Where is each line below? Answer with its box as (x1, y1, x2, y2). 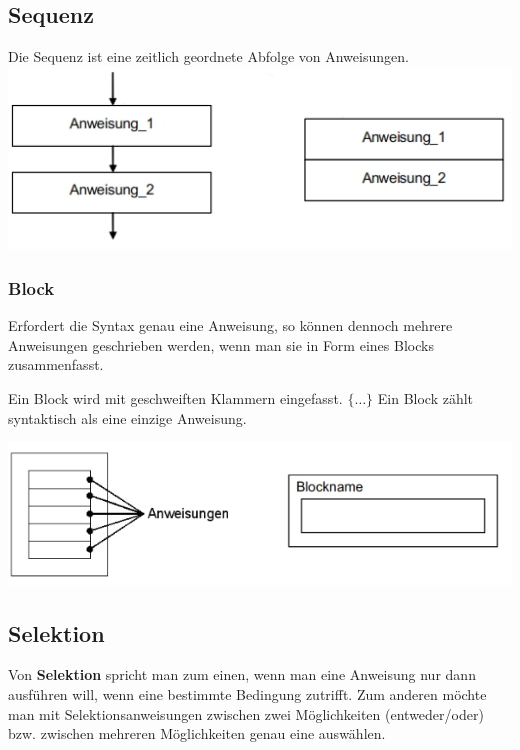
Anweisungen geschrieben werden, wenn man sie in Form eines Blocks (8, 334, 434, 355)
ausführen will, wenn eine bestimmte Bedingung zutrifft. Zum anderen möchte (8, 684, 487, 704)
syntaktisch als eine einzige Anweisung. (8, 407, 247, 428)
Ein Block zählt (377, 388, 474, 409)
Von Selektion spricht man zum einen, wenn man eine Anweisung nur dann (8, 664, 476, 685)
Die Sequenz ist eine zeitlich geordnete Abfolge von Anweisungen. (8, 46, 409, 67)
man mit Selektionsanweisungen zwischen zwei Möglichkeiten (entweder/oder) (8, 703, 484, 724)
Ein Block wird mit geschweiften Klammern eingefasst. (8, 388, 343, 409)
